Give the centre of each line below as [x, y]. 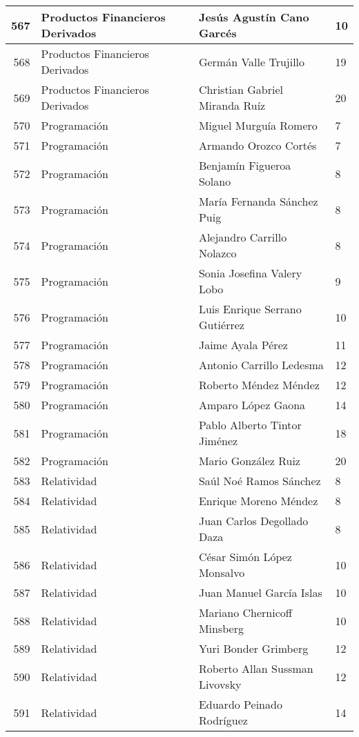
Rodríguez [223, 720]
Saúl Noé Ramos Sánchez [260, 481]
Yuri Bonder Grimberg [253, 648]
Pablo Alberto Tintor [250, 425]
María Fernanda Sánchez [258, 201]
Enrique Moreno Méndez [258, 501]
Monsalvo [222, 572]
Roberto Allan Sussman [256, 668]
